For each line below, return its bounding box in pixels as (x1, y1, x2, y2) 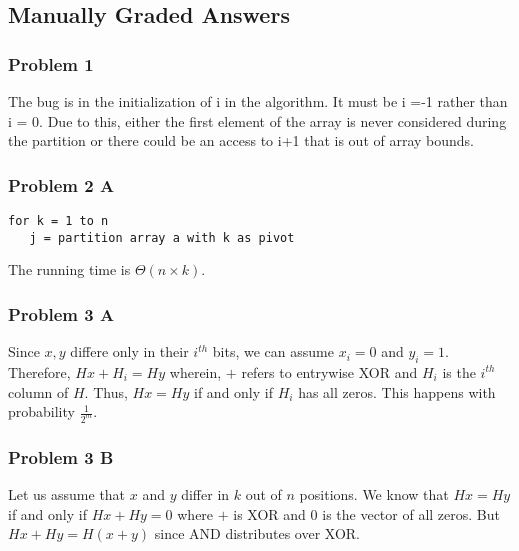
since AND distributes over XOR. (154, 523, 360, 544)
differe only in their (70, 341, 189, 362)
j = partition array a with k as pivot (29, 230, 295, 245)
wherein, (169, 361, 222, 382)
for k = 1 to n (8, 214, 109, 228)
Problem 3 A (8, 301, 115, 326)
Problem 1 (8, 51, 94, 76)
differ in (181, 484, 230, 505)
